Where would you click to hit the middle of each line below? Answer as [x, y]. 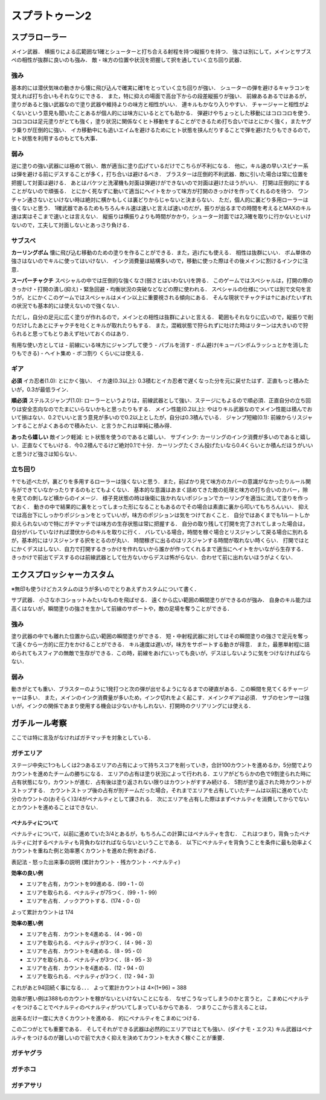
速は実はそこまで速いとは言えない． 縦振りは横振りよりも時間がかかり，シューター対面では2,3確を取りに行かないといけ [161, 217]
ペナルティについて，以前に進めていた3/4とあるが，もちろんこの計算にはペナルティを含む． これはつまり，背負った [155, 834]
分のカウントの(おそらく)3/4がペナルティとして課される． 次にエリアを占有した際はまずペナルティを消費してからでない [160, 799]
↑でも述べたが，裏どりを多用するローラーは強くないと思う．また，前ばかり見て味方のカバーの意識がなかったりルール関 [161, 481]
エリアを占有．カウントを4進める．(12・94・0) [85, 968]
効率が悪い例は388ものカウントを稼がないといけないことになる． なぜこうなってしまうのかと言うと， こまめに [149, 999]
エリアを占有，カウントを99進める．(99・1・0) [85, 884]
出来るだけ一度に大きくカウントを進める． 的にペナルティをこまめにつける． [107, 1018]
